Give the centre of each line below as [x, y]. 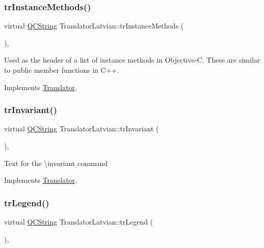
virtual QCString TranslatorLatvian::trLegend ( [79, 222]
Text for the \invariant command [56, 163]
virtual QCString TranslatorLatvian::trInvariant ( [82, 129]
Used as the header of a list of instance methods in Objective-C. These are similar [132, 60]
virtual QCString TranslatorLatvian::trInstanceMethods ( [94, 26]
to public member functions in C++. [62, 70]
